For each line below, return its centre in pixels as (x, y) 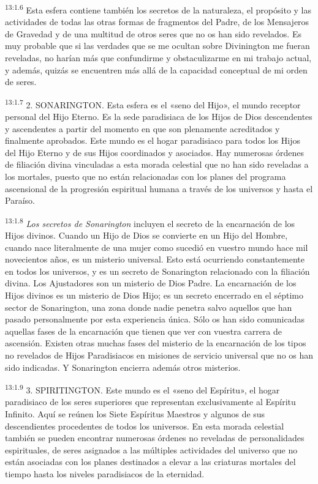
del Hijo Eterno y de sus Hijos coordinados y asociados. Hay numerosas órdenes (154, 152)
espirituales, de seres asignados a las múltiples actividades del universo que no (151, 449)
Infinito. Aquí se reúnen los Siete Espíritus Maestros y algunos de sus (135, 414)
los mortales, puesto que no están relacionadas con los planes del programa (146, 177)
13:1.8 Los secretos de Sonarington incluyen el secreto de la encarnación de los (150, 222)
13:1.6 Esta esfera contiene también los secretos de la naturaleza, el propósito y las (158, 9)
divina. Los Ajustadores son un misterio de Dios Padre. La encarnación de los (151, 283)
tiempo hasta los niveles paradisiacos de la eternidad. (105, 474)
